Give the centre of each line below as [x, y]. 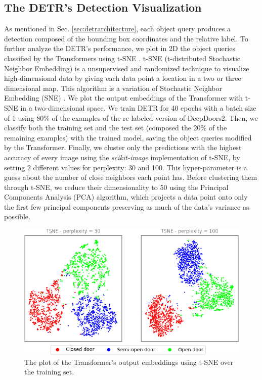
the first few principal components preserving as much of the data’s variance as [127, 206]
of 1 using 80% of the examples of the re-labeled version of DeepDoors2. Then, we [131, 117]
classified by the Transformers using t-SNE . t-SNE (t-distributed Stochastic [122, 58]
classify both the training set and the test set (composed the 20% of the [116, 128]
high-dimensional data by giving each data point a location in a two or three [123, 78]
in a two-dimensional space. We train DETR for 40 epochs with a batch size [138, 107]
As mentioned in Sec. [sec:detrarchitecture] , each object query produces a [118, 29]
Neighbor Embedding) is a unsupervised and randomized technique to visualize [127, 68]
